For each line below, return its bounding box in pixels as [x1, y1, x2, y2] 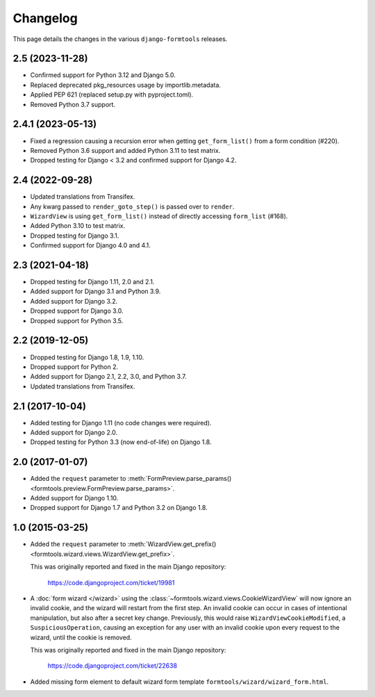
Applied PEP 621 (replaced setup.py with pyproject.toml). [30, 90, 194, 99]
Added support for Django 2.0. [30, 428, 118, 437]
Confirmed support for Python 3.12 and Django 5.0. [30, 71, 176, 79]
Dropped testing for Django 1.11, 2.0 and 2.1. [30, 278, 155, 286]
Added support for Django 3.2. [30, 297, 118, 305]
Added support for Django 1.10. [30, 494, 119, 502]
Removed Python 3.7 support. [30, 100, 116, 108]
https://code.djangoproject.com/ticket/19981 [47, 578, 175, 587]
